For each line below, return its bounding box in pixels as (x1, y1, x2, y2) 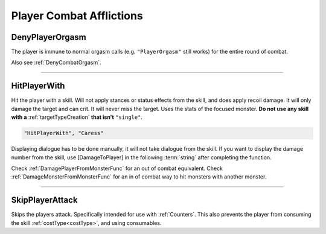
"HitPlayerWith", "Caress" (24, 130, 104, 137)
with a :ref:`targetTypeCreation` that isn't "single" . (11, 113, 143, 121)
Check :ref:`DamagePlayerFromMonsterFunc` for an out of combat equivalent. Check (11, 165, 223, 172)
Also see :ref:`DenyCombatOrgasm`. (11, 59, 102, 66)
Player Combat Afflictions (11, 9, 143, 22)
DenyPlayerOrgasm (11, 32, 87, 42)
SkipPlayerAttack (11, 195, 78, 205)
